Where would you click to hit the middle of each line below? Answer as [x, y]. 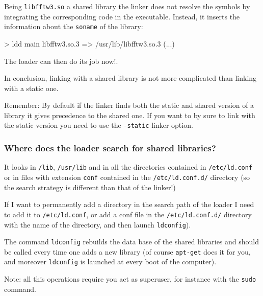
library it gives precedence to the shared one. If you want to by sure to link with [130, 115]
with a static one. [31, 88]
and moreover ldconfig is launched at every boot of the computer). [110, 261]
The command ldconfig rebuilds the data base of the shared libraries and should [132, 242]
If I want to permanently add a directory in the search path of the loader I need [129, 204]
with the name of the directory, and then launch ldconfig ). [98, 224]
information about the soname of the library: [74, 26]
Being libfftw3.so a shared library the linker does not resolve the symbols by [127, 6]
